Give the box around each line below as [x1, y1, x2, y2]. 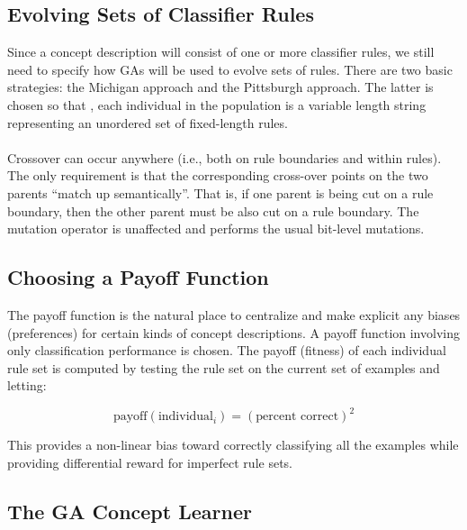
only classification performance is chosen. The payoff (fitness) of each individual [7, 341, 446, 360]
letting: [7, 376, 47, 395]
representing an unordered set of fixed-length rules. [7, 113, 288, 132]
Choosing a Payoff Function [7, 263, 269, 291]
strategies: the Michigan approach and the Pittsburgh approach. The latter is [7, 78, 434, 96]
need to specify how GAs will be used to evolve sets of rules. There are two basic [7, 59, 453, 78]
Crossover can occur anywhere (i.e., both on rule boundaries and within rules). [7, 148, 442, 167]
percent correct [256, 410, 339, 424]
